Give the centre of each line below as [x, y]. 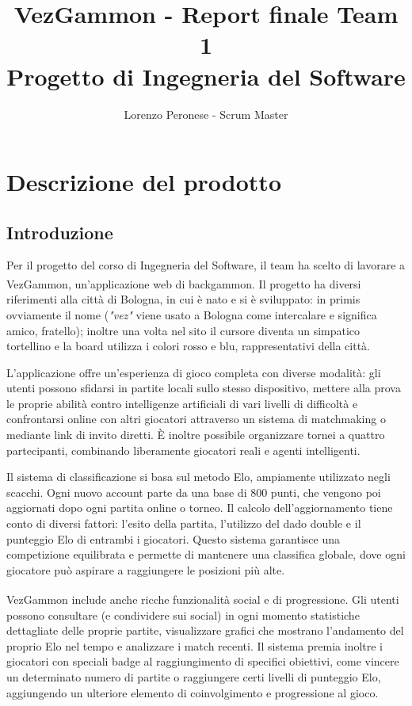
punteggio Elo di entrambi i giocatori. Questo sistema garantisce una [174, 538]
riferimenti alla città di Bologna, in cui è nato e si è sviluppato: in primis [183, 299]
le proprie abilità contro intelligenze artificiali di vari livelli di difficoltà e [182, 403]
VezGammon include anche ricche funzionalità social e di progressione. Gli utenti [203, 599]
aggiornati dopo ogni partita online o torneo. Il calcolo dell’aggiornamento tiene [200, 508]
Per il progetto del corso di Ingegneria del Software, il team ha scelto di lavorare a [206, 265]
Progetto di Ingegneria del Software [206, 76]
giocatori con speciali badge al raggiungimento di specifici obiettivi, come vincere [203, 661]
